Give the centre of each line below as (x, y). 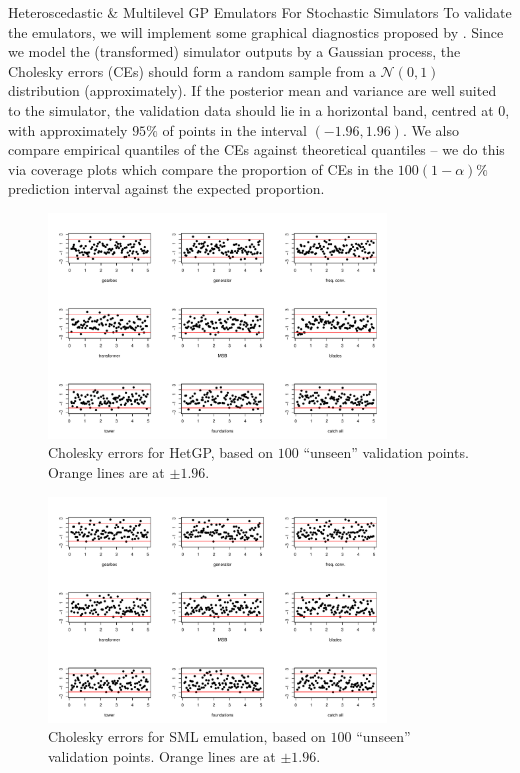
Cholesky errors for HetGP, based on (161, 452)
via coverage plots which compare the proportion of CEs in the (201, 168)
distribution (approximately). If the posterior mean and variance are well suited (252, 90)
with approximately (68, 129)
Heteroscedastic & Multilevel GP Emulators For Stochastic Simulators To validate (260, 12)
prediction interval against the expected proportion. (166, 188)
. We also (431, 129)
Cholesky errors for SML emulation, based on (187, 736)
